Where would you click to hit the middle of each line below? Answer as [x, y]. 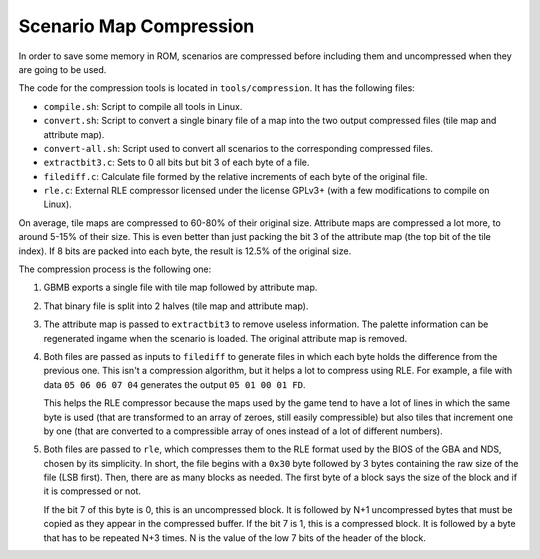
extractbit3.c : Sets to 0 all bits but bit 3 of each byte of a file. [176, 162]
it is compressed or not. [92, 491]
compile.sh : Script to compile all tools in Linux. [143, 106]
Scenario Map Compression [136, 26]
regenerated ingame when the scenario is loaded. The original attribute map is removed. [225, 338]
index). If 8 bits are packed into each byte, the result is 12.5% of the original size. [185, 251]
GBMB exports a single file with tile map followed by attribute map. [180, 287]
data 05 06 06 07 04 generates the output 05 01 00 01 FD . [174, 384]
